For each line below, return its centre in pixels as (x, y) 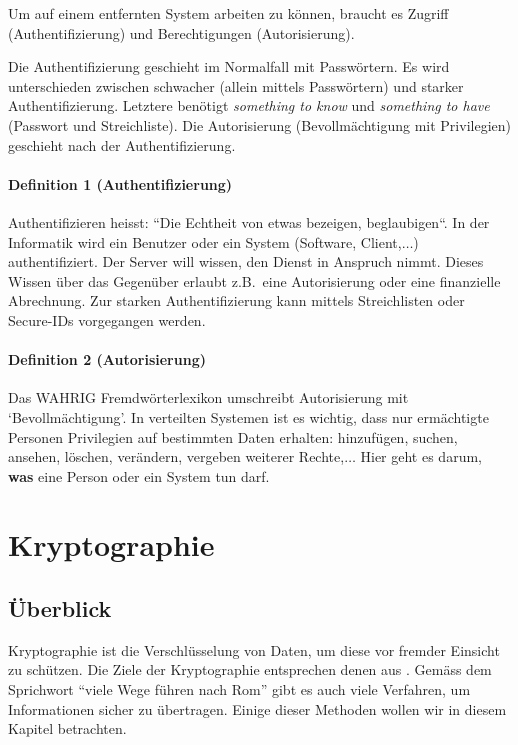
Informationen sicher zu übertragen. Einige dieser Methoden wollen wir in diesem (257, 708)
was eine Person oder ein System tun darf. (139, 475)
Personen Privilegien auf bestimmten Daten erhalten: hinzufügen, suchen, (233, 436)
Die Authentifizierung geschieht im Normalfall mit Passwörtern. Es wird (229, 66)
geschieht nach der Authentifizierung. (122, 144)
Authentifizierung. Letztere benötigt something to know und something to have (249, 105)
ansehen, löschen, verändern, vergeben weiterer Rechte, (176, 456)
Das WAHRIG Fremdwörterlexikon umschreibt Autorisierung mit (208, 397)
